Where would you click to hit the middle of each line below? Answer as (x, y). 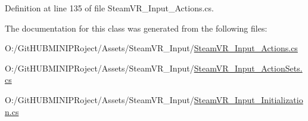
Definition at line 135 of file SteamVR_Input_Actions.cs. (109, 8)
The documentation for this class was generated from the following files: (136, 28)
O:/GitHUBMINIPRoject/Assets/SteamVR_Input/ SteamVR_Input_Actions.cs (151, 48)
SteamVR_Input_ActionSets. (248, 68)
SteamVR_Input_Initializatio (248, 99)
